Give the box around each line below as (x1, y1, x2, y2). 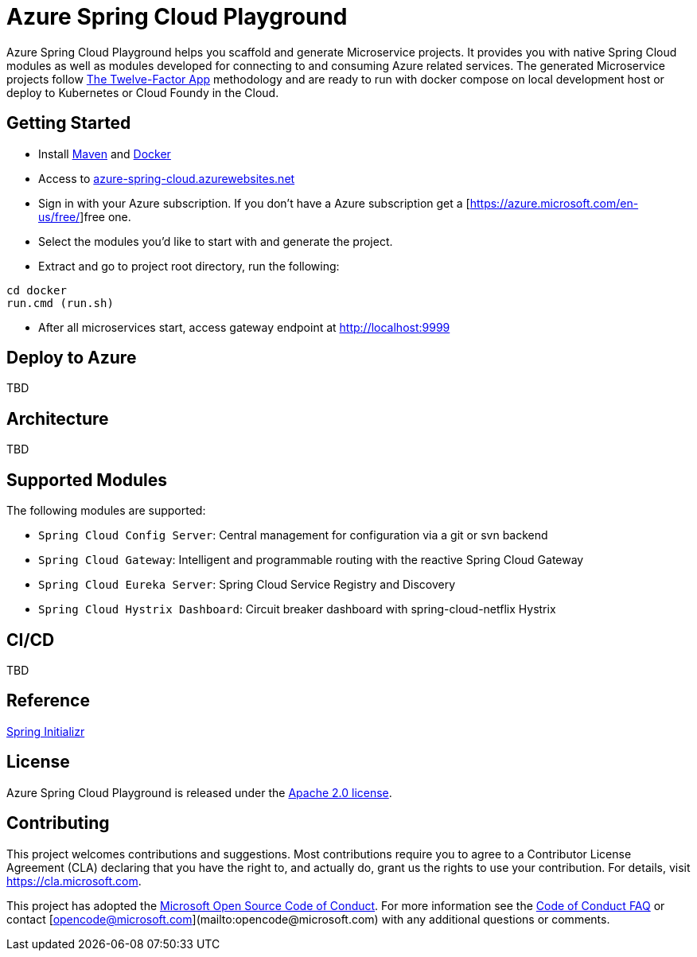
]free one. (80, 209, 131, 224)
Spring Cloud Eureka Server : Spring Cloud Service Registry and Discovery (38, 578, 456, 592)
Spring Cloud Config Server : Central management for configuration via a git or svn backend (38, 528, 548, 543)
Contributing (6, 813, 110, 834)
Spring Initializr (6, 724, 85, 738)
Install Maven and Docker (38, 146, 171, 161)
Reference (6, 691, 90, 711)
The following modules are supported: (6, 504, 206, 518)
